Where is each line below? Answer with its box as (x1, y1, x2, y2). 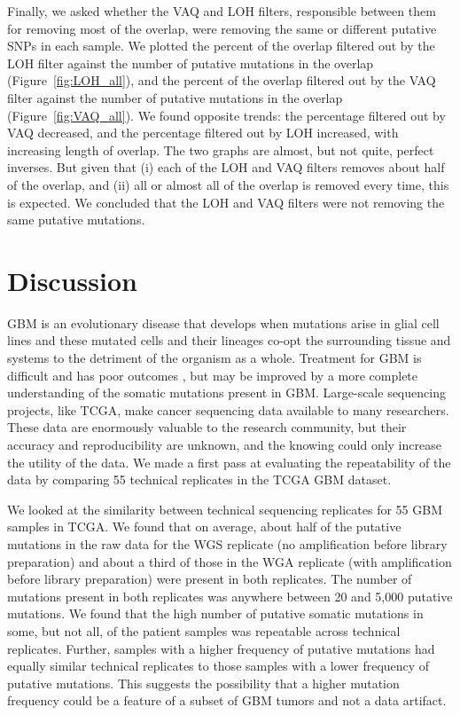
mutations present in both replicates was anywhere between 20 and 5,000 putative (7, 586, 453, 605)
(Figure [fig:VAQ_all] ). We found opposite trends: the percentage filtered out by (7, 106, 446, 124)
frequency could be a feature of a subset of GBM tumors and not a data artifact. (7, 691, 447, 710)
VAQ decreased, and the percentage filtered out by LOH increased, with (7, 123, 399, 142)
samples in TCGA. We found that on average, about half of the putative (7, 517, 402, 536)
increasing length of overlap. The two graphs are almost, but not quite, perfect (7, 140, 434, 159)
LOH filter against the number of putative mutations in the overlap (7, 53, 374, 72)
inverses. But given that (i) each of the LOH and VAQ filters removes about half (7, 158, 445, 177)
